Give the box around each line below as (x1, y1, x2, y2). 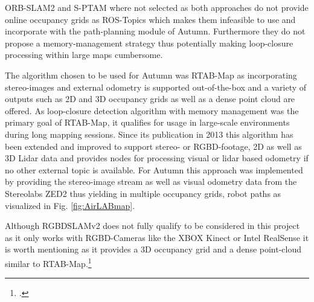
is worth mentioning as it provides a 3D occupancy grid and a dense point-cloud (5, 243, 302, 255)
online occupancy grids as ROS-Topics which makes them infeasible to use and (5, 13, 296, 25)
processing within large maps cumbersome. (5, 48, 163, 61)
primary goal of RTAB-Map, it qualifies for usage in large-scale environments (5, 116, 290, 129)
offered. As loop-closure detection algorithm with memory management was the (5, 104, 299, 117)
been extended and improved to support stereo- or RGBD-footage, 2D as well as (5, 140, 302, 152)
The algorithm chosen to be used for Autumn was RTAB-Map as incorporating (5, 68, 297, 81)
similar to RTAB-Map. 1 (5, 255, 92, 269)
